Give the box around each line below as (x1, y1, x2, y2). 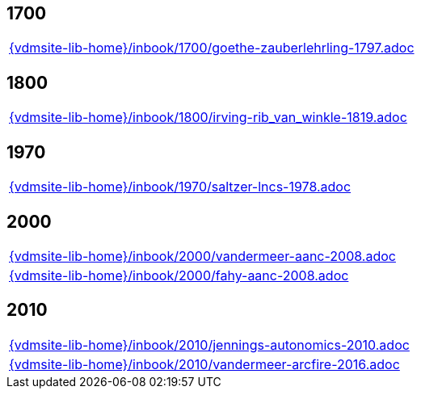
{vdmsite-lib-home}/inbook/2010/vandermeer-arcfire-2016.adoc (9, 355, 400, 372)
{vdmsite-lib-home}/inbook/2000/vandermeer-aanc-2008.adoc (9, 247, 396, 264)
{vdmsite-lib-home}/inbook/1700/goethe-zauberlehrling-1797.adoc (9, 40, 415, 57)
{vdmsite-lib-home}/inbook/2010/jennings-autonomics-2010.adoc (9, 336, 410, 353)
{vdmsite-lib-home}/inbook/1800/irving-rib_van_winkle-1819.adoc (9, 109, 407, 126)
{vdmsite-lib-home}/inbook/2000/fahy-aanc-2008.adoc (9, 267, 349, 284)
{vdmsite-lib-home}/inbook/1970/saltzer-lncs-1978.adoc (9, 179, 352, 195)
